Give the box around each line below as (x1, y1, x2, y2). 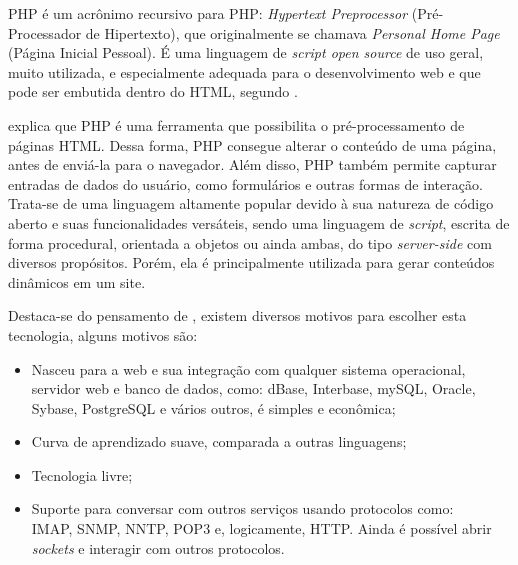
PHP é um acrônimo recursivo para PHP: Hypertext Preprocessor (8, 3, 408, 23)
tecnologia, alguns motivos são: (8, 324, 198, 345)
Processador (8, 22, 82, 43)
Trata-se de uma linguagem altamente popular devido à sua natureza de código (8, 193, 494, 214)
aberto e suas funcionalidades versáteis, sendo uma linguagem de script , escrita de (8, 212, 510, 233)
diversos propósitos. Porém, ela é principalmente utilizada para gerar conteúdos (8, 252, 495, 273)
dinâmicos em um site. (8, 271, 146, 292)
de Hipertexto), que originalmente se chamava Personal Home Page (85, 22, 500, 43)
